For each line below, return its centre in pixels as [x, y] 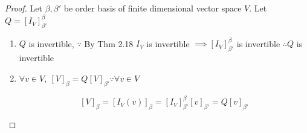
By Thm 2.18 [109, 43]
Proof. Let [24, 8]
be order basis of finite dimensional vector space [153, 8]
